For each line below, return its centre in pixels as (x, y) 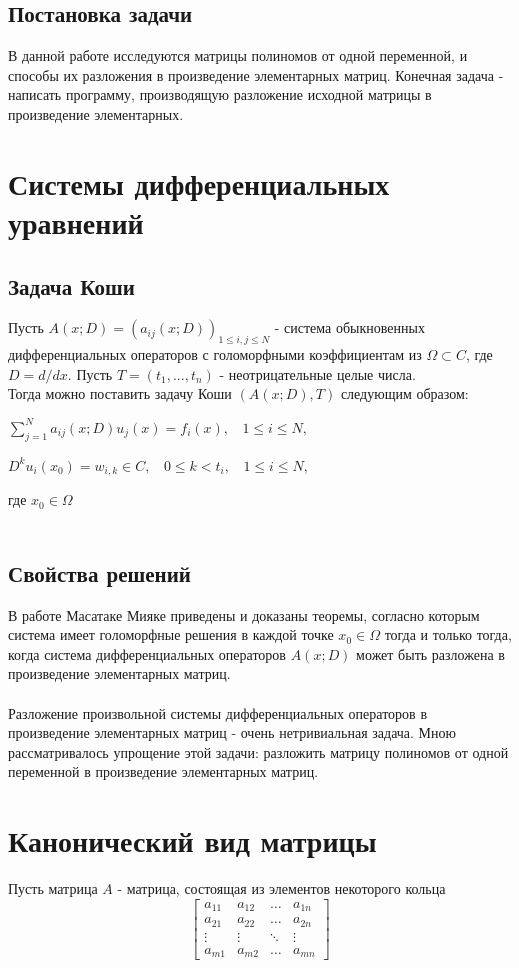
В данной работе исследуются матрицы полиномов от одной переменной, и (238, 55)
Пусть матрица (53, 888)
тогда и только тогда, (448, 634)
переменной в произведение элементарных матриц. (163, 771)
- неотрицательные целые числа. (317, 373)
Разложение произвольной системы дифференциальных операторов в (217, 712)
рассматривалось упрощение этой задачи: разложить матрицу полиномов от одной (258, 751)
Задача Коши (71, 285)
